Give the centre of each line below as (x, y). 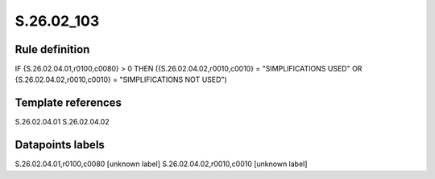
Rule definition (52, 49)
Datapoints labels (60, 145)
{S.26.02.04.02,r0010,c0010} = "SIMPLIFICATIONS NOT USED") (121, 79)
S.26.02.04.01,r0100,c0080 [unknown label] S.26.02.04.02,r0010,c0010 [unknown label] (161, 164)
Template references (68, 103)
